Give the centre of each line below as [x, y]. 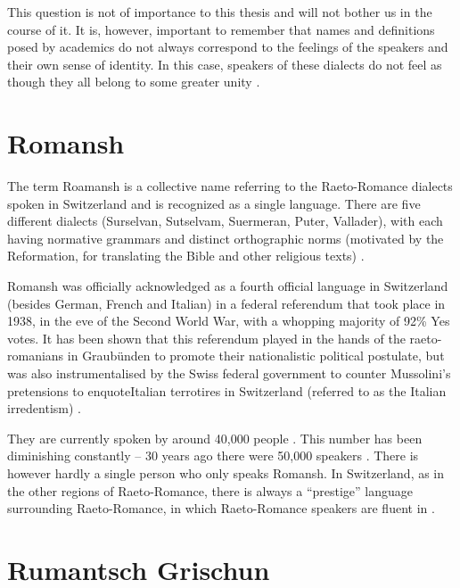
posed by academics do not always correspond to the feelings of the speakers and [228, 47]
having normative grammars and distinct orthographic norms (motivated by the [226, 238]
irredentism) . [45, 408]
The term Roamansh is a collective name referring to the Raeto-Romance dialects [230, 186]
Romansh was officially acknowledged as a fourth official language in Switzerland [228, 286]
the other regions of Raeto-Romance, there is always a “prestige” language [210, 490]
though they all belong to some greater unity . [134, 82]
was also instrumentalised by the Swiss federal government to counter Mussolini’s [229, 373]
